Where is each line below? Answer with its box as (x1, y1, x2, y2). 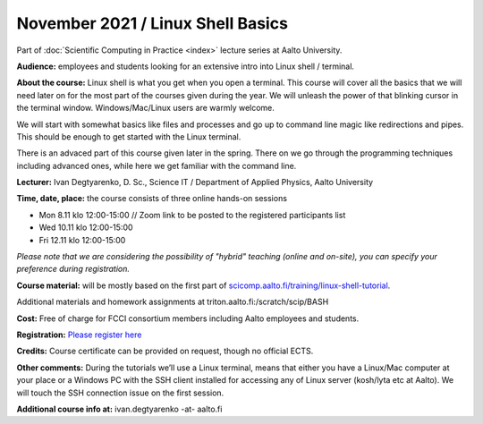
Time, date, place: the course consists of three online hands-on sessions (16, 193, 288, 204)
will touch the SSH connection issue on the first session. (16, 387, 225, 398)
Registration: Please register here (16, 329, 142, 340)
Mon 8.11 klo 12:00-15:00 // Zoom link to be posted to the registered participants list (38, 209, 346, 220)
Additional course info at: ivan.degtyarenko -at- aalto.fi (16, 403, 223, 414)
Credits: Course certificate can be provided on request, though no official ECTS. (16, 345, 314, 357)
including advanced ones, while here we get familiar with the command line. (16, 160, 297, 171)
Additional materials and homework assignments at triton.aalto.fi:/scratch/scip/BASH (16, 296, 329, 308)
